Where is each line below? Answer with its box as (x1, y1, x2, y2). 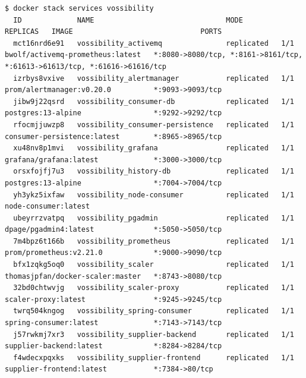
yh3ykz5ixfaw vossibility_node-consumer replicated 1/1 (13, 190, 294, 199)
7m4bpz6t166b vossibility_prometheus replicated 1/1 (13, 237, 294, 245)
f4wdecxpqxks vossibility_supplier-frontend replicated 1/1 (13, 353, 294, 362)
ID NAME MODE (13, 15, 243, 24)
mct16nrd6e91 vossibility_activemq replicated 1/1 (13, 39, 294, 48)
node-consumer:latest (5, 202, 90, 211)
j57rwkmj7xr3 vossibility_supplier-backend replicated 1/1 (13, 330, 294, 339)
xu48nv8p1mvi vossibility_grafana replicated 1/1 (13, 144, 294, 153)
